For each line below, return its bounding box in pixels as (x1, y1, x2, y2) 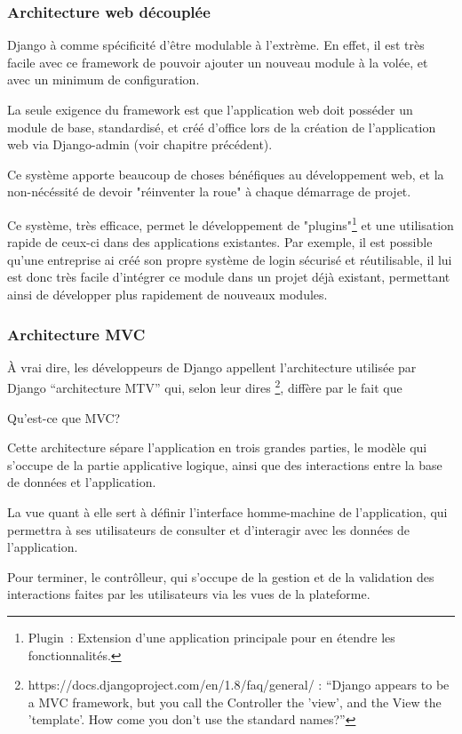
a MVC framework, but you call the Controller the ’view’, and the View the (28, 692, 442, 711)
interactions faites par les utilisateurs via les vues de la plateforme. (7, 585, 370, 603)
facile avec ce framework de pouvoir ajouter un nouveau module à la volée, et (7, 52, 428, 71)
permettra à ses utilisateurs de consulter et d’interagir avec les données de (7, 520, 410, 539)
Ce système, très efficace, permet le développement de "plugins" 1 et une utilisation (7, 212, 454, 234)
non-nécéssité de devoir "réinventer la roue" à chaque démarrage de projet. (7, 182, 411, 201)
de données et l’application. (7, 473, 156, 491)
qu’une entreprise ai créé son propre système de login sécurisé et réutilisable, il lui (7, 250, 452, 268)
